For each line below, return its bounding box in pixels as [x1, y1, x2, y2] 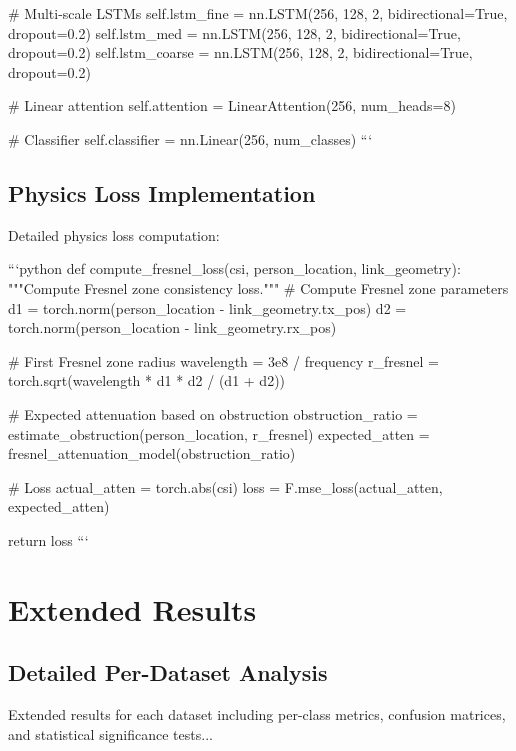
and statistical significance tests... [8, 723, 213, 744]
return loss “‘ [8, 529, 89, 550]
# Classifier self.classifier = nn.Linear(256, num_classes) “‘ [8, 128, 373, 149]
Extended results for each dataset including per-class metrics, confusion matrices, [8, 704, 506, 725]
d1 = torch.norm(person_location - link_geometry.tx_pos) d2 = [8, 297, 407, 318]
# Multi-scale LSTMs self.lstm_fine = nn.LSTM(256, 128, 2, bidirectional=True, [8, 3, 508, 23]
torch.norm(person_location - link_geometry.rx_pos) [8, 317, 337, 338]
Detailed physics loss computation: [8, 224, 220, 245]
